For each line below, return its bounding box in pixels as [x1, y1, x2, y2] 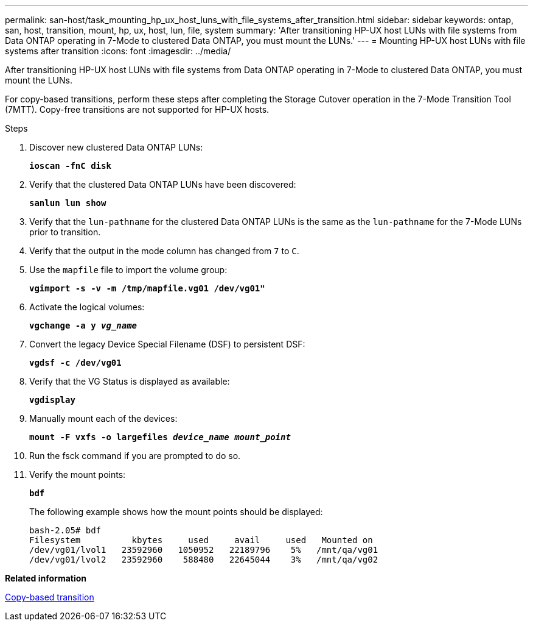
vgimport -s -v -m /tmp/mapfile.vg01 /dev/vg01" [29, 283, 265, 293]
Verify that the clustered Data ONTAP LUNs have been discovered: [29, 179, 296, 190]
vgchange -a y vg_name [29, 321, 138, 330]
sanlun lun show [29, 198, 106, 208]
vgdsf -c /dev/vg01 [29, 358, 122, 368]
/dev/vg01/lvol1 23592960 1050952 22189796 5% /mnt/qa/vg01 [29, 545, 378, 555]
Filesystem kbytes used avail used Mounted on [29, 535, 373, 545]
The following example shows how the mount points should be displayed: [29, 507, 323, 517]
